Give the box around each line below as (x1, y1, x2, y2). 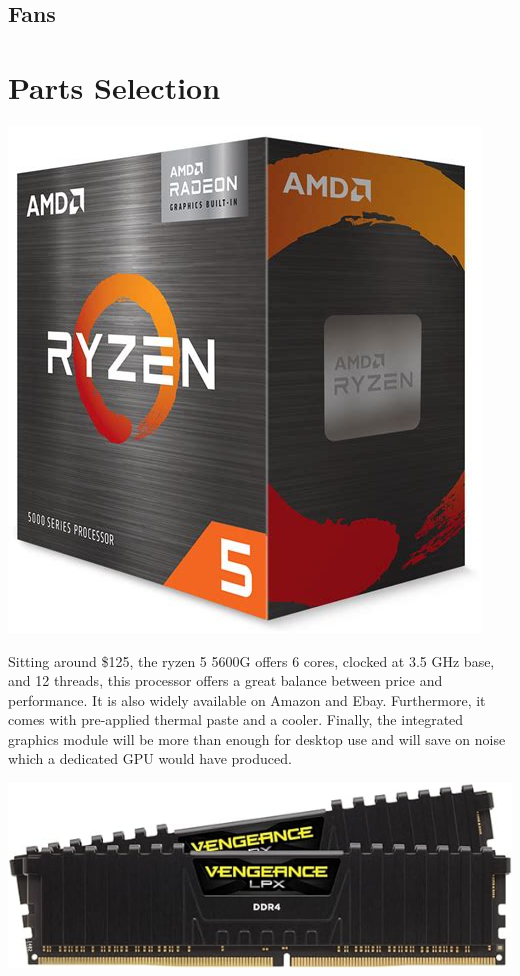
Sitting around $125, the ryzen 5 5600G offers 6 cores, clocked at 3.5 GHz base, (8, 650, 495, 671)
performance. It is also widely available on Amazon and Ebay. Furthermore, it (8, 689, 486, 710)
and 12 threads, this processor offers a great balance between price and (8, 670, 443, 691)
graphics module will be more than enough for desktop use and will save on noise (8, 728, 506, 749)
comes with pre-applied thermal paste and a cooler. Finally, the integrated (8, 709, 464, 730)
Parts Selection (8, 66, 221, 107)
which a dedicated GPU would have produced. (8, 748, 292, 769)
